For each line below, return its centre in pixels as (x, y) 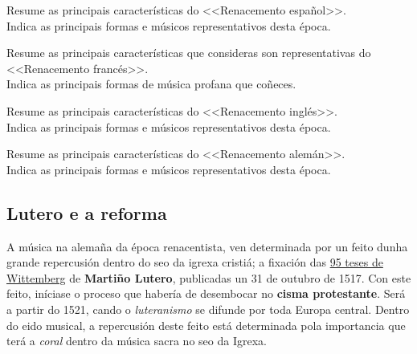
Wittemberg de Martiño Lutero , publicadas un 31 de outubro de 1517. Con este (209, 277)
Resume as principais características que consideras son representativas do (189, 53)
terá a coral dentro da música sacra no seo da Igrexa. (137, 341)
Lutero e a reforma (87, 212)
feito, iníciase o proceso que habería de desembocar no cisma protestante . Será (206, 293)
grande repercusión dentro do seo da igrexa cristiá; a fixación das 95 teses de (195, 262)
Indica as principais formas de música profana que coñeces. (151, 84)
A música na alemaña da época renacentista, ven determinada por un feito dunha (207, 246)
